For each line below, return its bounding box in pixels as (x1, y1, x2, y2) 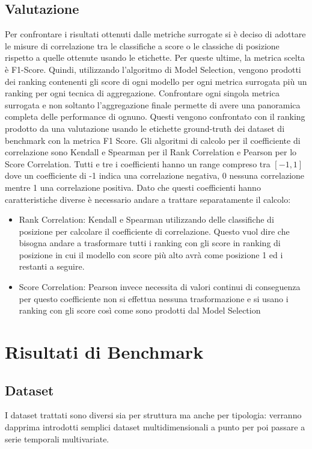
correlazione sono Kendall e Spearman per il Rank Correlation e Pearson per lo (5, 146, 297, 158)
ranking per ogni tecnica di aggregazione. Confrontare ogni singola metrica (5, 87, 280, 99)
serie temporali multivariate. (5, 432, 109, 445)
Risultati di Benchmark (5, 339, 204, 364)
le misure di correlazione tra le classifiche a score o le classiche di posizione (5, 39, 280, 52)
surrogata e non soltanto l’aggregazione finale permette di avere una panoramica (5, 98, 301, 111)
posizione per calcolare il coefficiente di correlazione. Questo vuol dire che (19, 224, 290, 237)
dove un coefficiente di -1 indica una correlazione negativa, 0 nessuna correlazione (5, 169, 305, 182)
